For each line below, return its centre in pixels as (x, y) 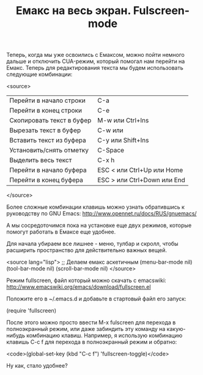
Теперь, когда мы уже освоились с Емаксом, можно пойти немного (96, 55)
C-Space (111, 150)
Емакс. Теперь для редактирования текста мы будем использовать (95, 68)
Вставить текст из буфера (48, 140)
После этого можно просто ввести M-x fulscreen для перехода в (91, 322)
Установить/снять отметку (49, 150)
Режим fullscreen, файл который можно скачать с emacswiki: (86, 280)
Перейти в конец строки (46, 111)
